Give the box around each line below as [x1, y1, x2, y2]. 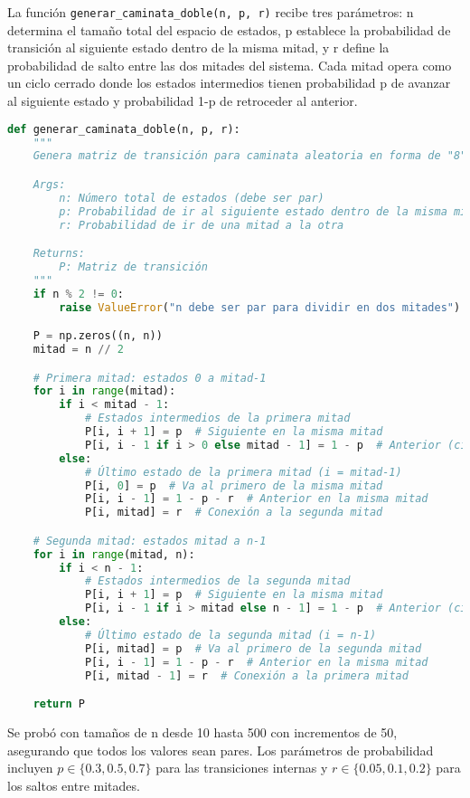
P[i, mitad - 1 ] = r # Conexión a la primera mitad [84, 669, 409, 682]
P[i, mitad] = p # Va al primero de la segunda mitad [84, 641, 422, 655]
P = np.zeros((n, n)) [33, 329, 163, 343]
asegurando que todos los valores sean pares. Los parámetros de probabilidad [7, 740, 434, 759]
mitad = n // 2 [33, 342, 124, 356]
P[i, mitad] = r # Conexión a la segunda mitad [84, 506, 383, 519]
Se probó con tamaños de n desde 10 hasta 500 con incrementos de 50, [7, 722, 398, 741]
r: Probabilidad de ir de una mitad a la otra [59, 218, 344, 232]
